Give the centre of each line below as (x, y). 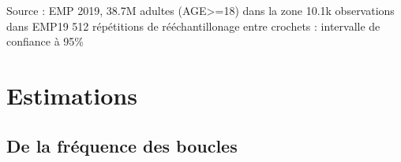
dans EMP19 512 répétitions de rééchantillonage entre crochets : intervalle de (193, 26)
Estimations (72, 95)
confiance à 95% (45, 41)
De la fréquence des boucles (122, 145)
